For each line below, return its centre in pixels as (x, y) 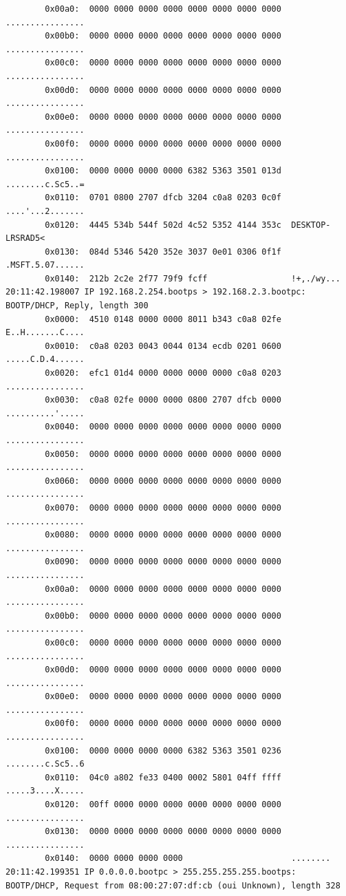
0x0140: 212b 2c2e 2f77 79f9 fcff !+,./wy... (193, 278)
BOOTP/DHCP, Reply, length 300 (77, 306)
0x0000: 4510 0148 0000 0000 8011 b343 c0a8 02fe (163, 319)
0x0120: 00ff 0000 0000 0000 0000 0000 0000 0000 (163, 805)
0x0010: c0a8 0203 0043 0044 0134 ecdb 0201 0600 (163, 346)
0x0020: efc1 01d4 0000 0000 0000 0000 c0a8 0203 (163, 373)
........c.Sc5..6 (45, 764)
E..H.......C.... (45, 333)
